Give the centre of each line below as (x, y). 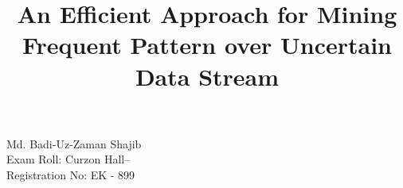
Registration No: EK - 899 (71, 174)
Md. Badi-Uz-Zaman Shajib (74, 143)
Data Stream (207, 76)
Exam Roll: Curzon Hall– (68, 159)
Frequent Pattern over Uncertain (207, 45)
